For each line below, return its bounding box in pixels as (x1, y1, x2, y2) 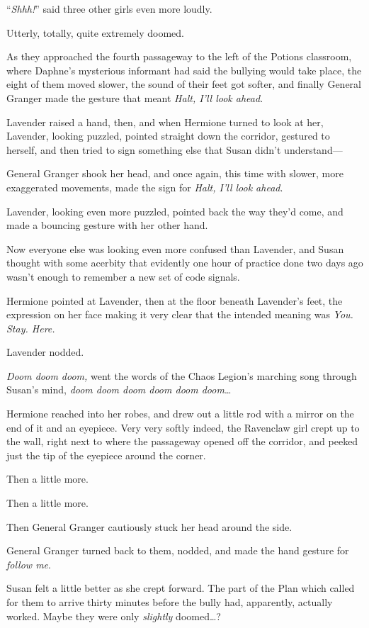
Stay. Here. (6, 320, 55, 335)
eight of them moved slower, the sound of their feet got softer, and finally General (6, 77, 361, 91)
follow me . (6, 556, 51, 571)
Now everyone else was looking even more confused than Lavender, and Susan (6, 241, 344, 256)
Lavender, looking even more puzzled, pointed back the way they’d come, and (6, 203, 344, 218)
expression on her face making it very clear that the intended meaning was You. (6, 307, 353, 322)
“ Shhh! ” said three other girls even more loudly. (6, 1, 212, 16)
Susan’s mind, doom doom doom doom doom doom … (6, 382, 232, 397)
